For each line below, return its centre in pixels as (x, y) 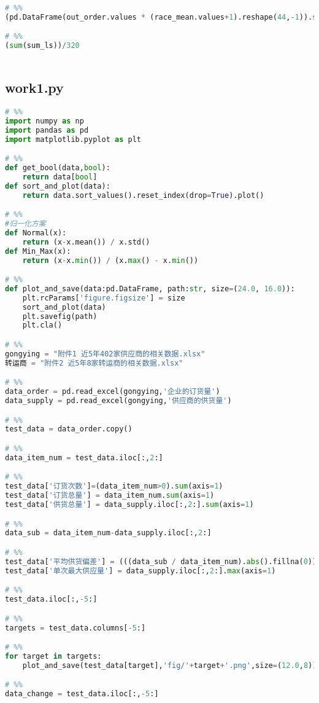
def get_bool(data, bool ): (58, 168)
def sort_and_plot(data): (58, 186)
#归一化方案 (25, 224)
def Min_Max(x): (38, 251)
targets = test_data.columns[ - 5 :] (75, 628)
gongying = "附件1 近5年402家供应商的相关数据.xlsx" (105, 354)
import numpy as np (44, 121)
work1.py (34, 88)
